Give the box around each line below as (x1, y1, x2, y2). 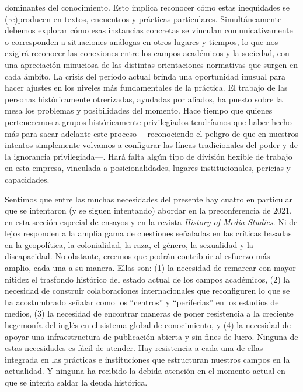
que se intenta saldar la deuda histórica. (5, 376, 148, 388)
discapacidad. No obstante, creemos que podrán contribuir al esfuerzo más (5, 250, 270, 262)
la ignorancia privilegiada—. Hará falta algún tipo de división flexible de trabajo (5, 150, 292, 162)
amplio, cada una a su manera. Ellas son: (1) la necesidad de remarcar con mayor (5, 262, 296, 274)
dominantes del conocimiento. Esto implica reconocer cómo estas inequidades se (5, 1, 290, 13)
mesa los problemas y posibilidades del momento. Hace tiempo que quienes (5, 104, 273, 116)
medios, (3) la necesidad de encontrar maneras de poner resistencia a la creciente (5, 307, 294, 319)
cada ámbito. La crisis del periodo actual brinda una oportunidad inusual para (5, 70, 285, 82)
